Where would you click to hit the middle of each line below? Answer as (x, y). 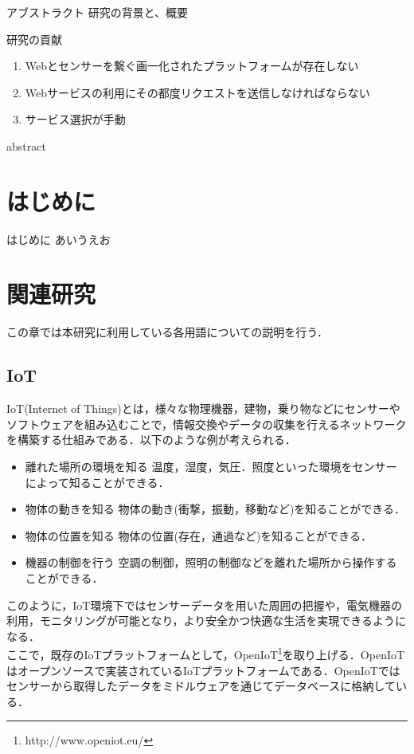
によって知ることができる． (97, 482)
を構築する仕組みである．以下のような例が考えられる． (151, 440)
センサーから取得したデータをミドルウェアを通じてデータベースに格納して (201, 686)
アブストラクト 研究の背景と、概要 (98, 12)
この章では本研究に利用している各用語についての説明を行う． (168, 332)
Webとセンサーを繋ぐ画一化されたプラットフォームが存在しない (192, 66)
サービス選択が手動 (75, 119)
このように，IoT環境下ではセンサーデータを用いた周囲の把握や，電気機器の (204, 605)
